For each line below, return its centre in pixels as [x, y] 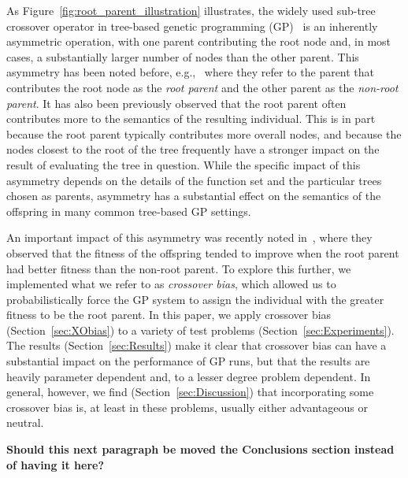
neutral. [25, 422]
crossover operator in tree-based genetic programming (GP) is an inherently [192, 26]
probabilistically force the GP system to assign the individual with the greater [195, 299]
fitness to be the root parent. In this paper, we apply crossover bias [169, 315]
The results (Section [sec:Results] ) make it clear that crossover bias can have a [197, 345]
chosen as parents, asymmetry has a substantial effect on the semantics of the [194, 196]
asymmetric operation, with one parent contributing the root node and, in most [199, 41]
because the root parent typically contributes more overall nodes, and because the [204, 133]
